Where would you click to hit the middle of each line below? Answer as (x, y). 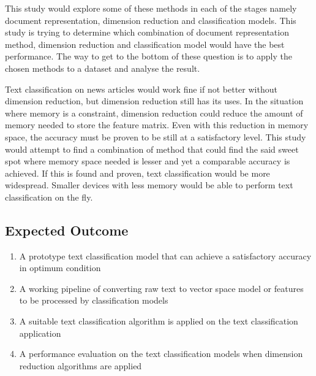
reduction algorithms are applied (81, 365)
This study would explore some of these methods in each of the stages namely (151, 8)
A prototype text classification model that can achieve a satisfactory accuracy (165, 255)
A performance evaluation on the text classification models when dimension (161, 354)
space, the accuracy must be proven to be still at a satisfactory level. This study (156, 136)
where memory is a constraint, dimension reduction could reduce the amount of (154, 113)
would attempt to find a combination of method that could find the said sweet (152, 149)
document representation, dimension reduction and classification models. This (151, 20)
